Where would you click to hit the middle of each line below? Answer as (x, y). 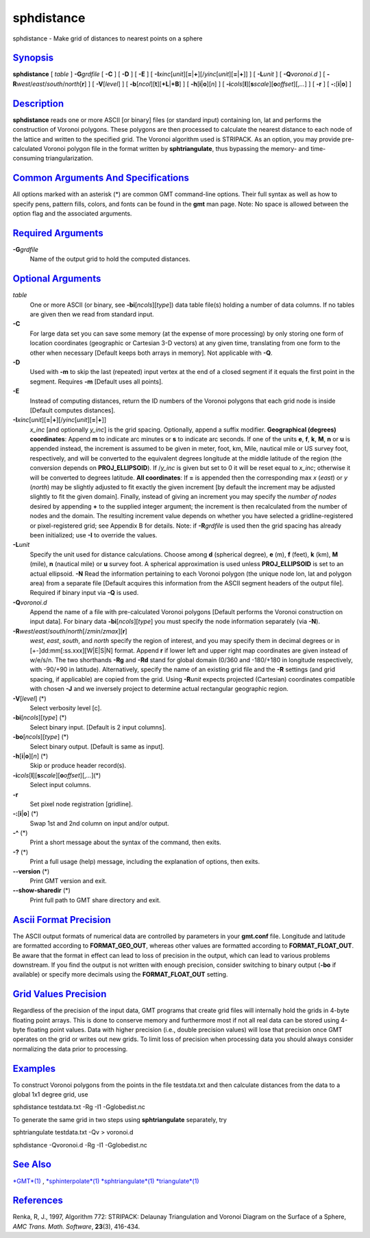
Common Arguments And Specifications (101, 178)
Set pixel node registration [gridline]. (81, 804)
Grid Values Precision (60, 994)
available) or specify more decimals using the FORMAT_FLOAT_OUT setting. (120, 974)
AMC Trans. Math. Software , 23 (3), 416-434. (76, 1226)
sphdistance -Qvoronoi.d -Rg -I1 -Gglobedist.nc (80, 1145)
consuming (28, 159)
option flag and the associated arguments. (72, 213)
